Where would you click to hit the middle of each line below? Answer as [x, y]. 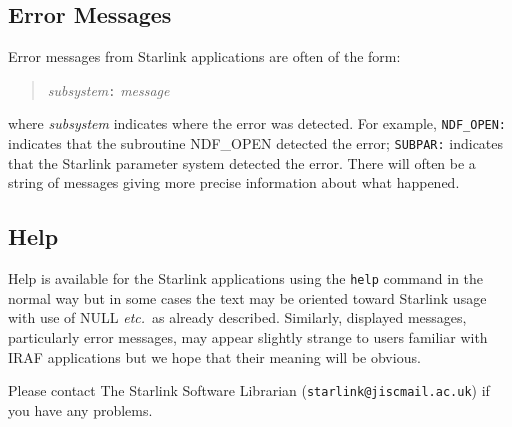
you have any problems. [80, 409]
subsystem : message [108, 89]
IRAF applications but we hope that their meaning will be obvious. [214, 356]
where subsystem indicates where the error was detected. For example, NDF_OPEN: [257, 123]
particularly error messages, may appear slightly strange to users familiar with [248, 337]
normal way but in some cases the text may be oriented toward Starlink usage [247, 297]
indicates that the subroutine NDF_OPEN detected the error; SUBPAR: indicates [256, 143]
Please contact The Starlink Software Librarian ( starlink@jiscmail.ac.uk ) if [249, 390]
